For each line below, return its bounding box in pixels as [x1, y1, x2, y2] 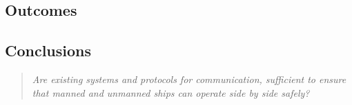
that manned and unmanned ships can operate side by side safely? [32, 85, 310, 100]
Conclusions [5, 40, 92, 61]
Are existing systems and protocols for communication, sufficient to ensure [32, 71, 346, 86]
